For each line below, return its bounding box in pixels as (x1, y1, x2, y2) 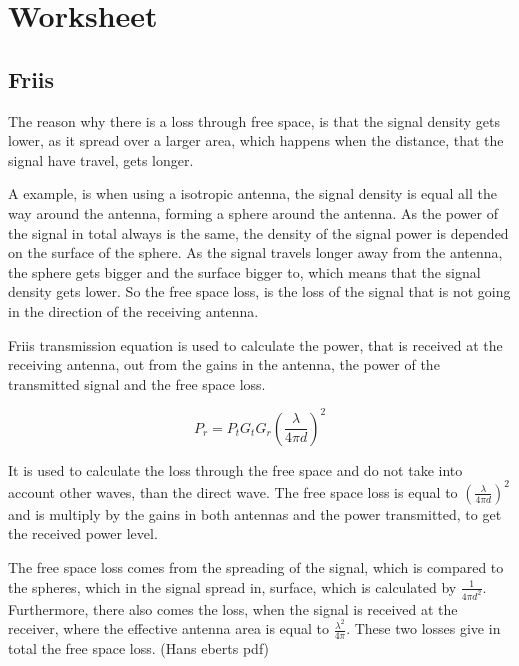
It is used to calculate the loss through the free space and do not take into (8, 459, 463, 480)
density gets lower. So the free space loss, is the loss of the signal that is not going (8, 281, 511, 302)
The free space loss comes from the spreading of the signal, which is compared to (8, 557, 504, 578)
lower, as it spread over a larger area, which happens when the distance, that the (8, 130, 504, 151)
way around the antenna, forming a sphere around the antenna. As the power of (8, 202, 498, 223)
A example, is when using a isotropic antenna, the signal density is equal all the (8, 183, 497, 204)
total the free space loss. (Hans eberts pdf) (8, 638, 270, 659)
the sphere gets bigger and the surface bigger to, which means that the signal (8, 261, 481, 282)
